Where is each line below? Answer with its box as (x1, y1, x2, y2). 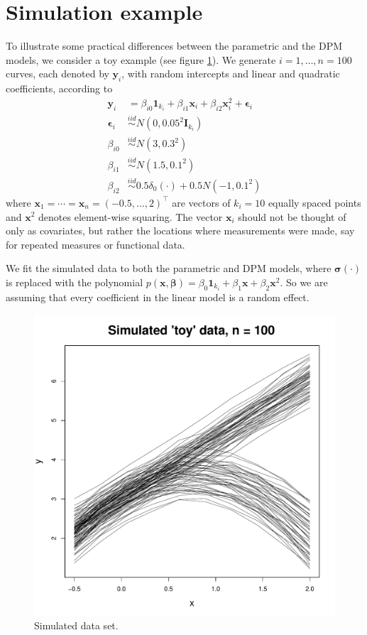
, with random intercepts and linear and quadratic (121, 66, 340, 81)
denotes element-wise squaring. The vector (38, 209, 223, 224)
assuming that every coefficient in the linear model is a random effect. (6, 289, 310, 304)
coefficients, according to (6, 81, 113, 96)
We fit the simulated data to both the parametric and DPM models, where (6, 261, 332, 276)
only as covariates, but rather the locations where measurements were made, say (6, 223, 355, 238)
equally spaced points (268, 195, 361, 210)
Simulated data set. (34, 618, 119, 633)
